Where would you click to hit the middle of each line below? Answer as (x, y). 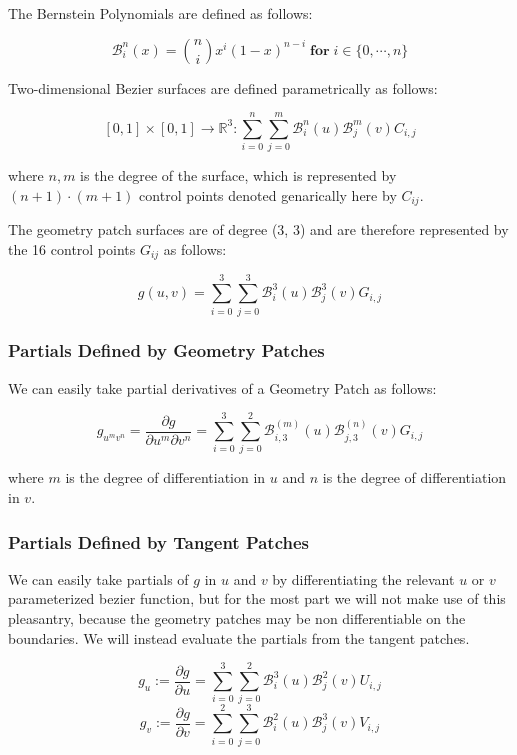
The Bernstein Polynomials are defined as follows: (160, 13)
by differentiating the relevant (363, 578)
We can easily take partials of (98, 578)
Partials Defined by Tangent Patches (159, 541)
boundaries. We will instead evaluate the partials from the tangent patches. (239, 637)
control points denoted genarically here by (268, 194)
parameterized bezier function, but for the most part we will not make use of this (257, 598)
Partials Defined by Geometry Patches (166, 350)
